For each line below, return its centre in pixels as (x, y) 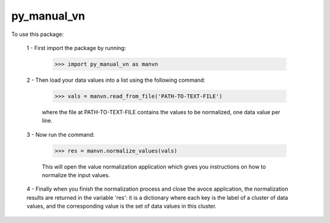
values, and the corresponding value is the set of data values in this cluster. (122, 206)
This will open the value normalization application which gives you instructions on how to (154, 166)
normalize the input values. (76, 175)
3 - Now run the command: (61, 134)
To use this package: (38, 34)
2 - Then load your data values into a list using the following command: (116, 80)
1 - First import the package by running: (76, 48)
